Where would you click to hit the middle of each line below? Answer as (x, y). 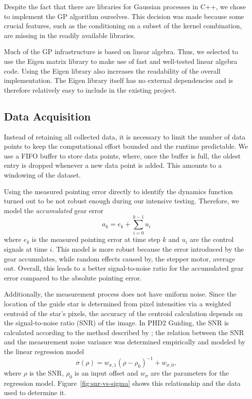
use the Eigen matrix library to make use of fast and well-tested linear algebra (121, 61)
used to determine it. (35, 392)
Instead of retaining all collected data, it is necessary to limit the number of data (125, 136)
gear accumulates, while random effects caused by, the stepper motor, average (120, 258)
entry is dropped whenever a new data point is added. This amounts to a (113, 165)
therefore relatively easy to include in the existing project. (90, 90)
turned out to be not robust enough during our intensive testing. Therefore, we (122, 201)
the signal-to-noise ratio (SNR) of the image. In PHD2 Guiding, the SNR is (117, 323)
